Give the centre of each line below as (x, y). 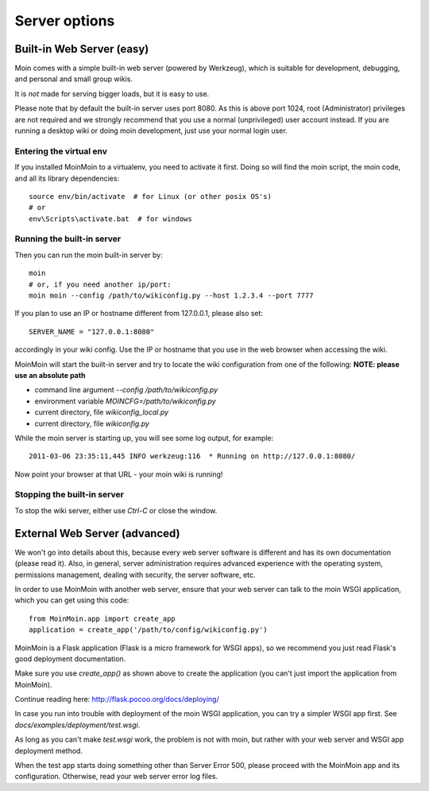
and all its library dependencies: (67, 178)
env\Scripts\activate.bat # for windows (110, 218)
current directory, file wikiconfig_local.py (102, 412)
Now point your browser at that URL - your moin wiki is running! (119, 474)
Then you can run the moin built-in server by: (89, 255)
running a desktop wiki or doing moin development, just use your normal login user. (151, 131)
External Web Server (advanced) (97, 533)
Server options (65, 21)
